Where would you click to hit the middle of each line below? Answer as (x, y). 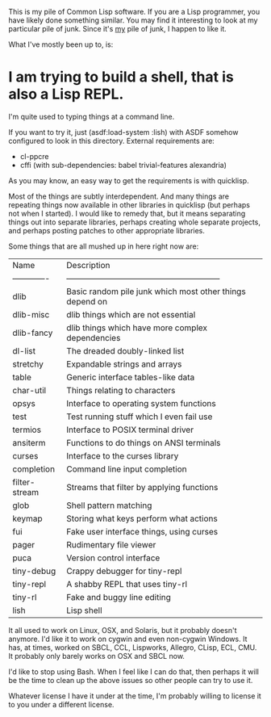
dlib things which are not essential (131, 314)
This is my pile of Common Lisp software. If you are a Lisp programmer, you (134, 12)
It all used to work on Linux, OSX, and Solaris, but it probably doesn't (123, 630)
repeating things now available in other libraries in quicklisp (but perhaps (129, 204)
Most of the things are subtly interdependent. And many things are (119, 196)
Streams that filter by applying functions (142, 487)
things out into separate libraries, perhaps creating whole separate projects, (134, 222)
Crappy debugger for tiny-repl (124, 571)
